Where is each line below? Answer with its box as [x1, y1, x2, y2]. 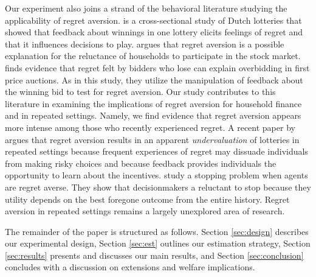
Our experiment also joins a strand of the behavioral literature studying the [5, 2, 287, 14]
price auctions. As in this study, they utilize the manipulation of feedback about [5, 73, 303, 86]
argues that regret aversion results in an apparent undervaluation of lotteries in [5, 133, 300, 146]
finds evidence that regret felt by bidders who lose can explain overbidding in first [5, 61, 310, 74]
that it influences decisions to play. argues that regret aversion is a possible [5, 37, 284, 50]
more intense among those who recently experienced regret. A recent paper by [5, 121, 295, 133]
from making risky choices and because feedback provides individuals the [5, 156, 276, 169]
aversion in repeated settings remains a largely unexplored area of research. [5, 205, 285, 217]
